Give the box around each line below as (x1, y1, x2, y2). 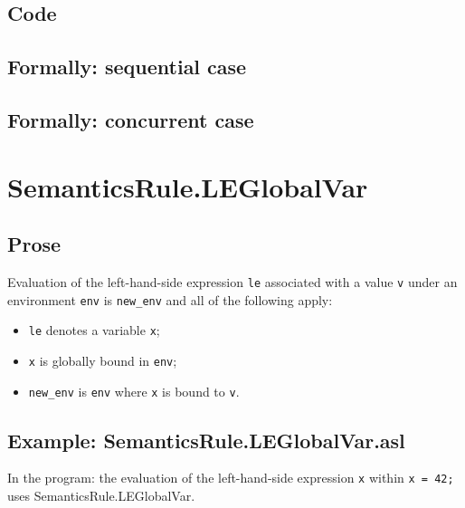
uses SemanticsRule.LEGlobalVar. (7, 486, 195, 505)
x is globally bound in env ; (28, 350, 177, 369)
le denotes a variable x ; (28, 321, 160, 340)
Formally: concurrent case (7, 105, 254, 133)
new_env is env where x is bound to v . (28, 381, 240, 400)
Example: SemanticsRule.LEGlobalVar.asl (7, 426, 405, 454)
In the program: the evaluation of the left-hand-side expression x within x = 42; (7, 468, 454, 487)
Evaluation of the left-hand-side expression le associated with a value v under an (7, 272, 458, 291)
